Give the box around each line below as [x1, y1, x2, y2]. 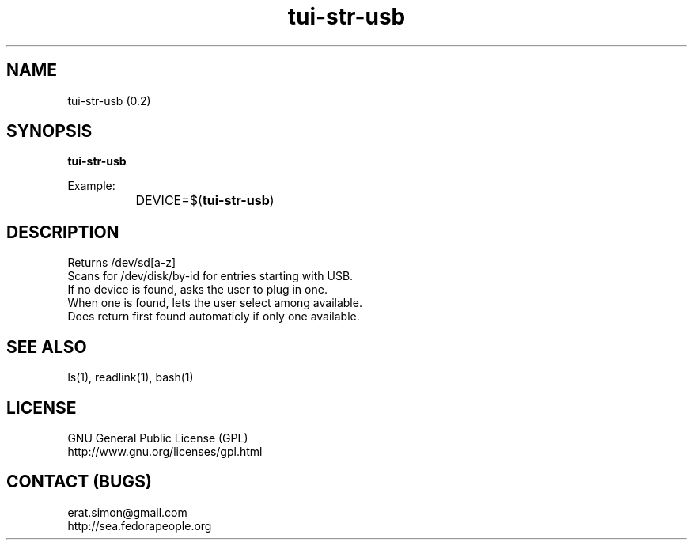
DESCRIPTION [6, 222, 119, 242]
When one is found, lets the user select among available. [67, 296, 362, 310]
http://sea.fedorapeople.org [67, 518, 212, 533]
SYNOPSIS [6, 121, 93, 142]
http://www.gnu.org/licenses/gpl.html [67, 444, 263, 458]
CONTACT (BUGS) [6, 472, 152, 492]
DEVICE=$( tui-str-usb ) [135, 192, 275, 209]
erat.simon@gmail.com [67, 505, 187, 519]
